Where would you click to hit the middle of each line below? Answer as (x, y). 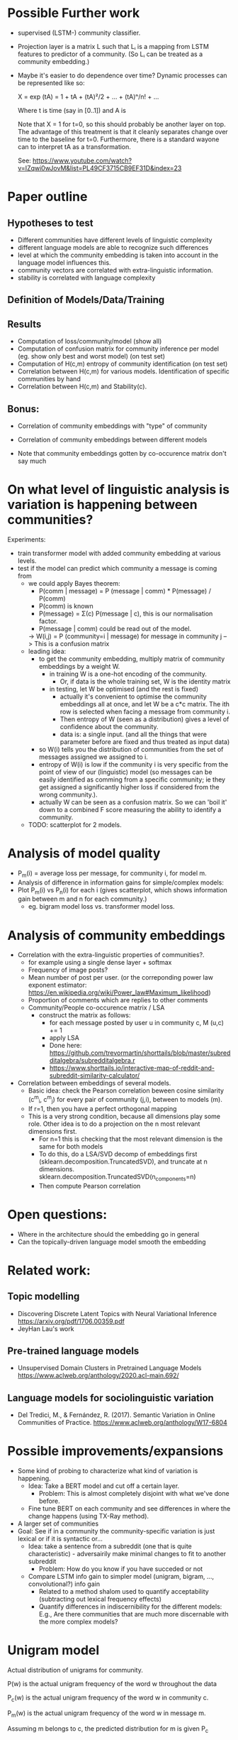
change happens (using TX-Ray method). (89, 1516)
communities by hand (49, 379)
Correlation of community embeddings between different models (112, 439)
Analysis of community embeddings (116, 935)
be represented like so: (51, 82)
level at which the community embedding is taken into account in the (118, 255)
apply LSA (64, 1038)
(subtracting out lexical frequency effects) (100, 1599)
